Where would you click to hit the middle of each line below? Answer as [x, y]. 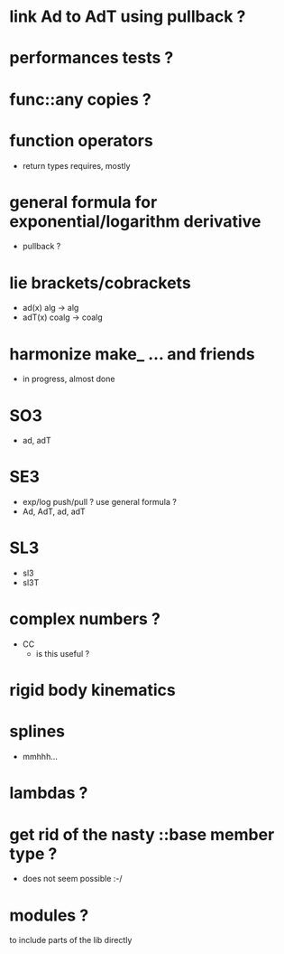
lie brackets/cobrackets [100, 283]
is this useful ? [63, 654]
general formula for [83, 202]
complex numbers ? [85, 619]
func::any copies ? [80, 99]
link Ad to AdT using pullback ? [128, 17]
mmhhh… [40, 757]
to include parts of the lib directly [71, 940]
